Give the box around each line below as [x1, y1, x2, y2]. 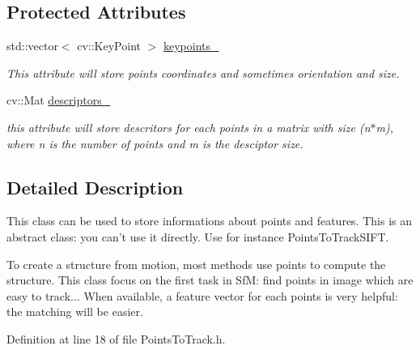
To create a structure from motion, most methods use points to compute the [6, 255, 386, 272]
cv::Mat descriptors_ [6, 92, 111, 109]
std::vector [6, 37, 58, 54]
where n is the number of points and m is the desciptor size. [6, 134, 303, 152]
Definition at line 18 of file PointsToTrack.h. [6, 330, 226, 347]
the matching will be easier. [6, 303, 143, 320]
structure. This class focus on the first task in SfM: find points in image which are [6, 271, 414, 288]
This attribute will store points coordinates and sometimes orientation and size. [6, 64, 400, 81]
